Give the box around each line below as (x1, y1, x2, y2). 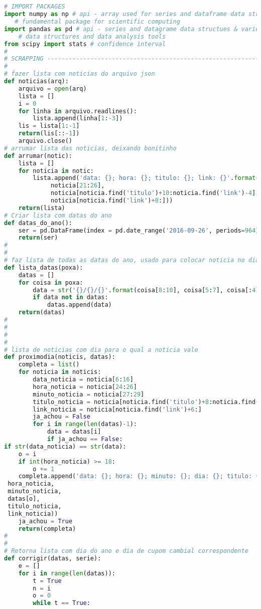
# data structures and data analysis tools (18, 33, 166, 40)
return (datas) (18, 309, 65, 316)
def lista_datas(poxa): (4, 264, 83, 271)
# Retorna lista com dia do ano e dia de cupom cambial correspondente (4, 547, 248, 555)
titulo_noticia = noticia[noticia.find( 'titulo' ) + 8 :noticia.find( (33, 398, 259, 405)
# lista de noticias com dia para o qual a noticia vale (4, 346, 198, 353)
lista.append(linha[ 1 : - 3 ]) (33, 115, 123, 122)
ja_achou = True (18, 517, 73, 525)
